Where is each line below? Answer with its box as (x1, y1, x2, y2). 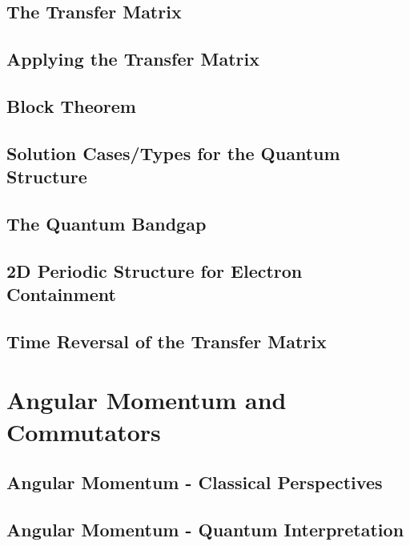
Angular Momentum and (6, 383, 287, 416)
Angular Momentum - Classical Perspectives (6, 470, 383, 495)
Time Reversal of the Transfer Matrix (6, 328, 327, 353)
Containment (6, 282, 116, 307)
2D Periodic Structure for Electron (6, 258, 303, 283)
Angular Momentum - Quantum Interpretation (6, 516, 404, 541)
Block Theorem (6, 93, 136, 118)
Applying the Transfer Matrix (6, 46, 260, 71)
